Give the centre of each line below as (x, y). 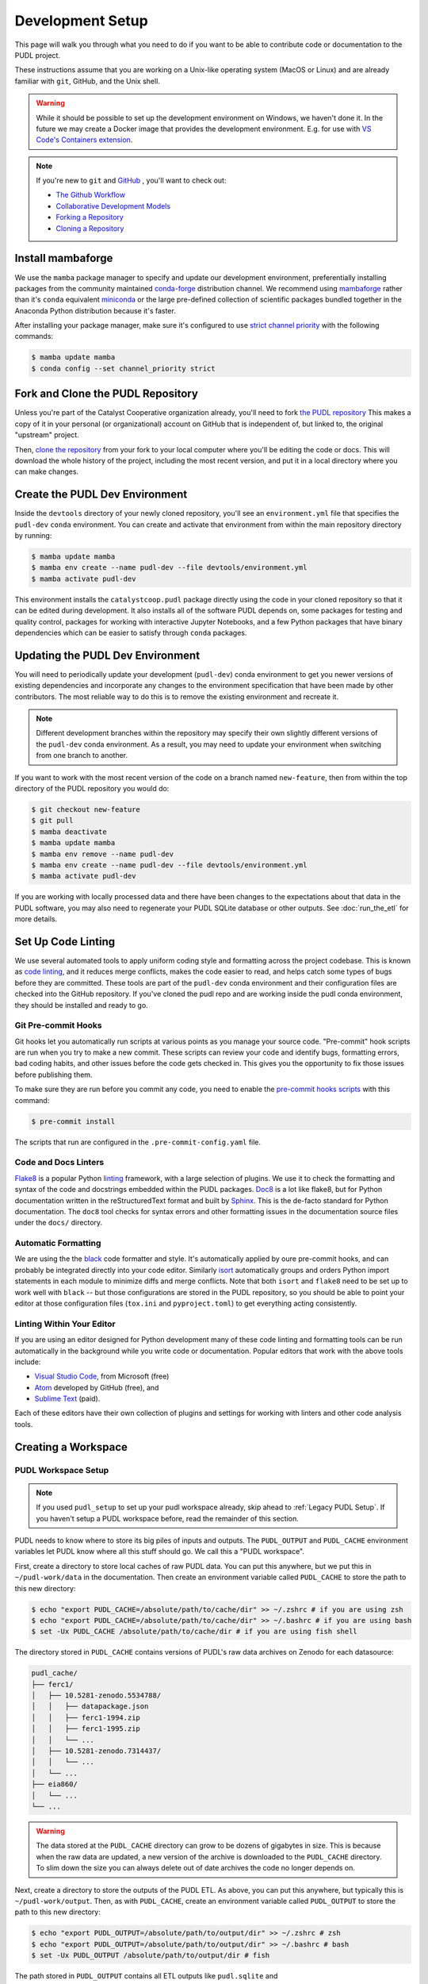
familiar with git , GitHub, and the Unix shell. (87, 81)
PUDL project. (38, 55)
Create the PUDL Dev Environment (101, 495)
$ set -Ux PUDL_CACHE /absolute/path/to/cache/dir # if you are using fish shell (195, 1632)
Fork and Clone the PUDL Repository (106, 394)
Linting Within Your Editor (65, 1324)
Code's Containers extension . (84, 140)
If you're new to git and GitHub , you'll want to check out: (131, 181)
